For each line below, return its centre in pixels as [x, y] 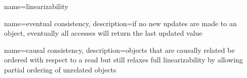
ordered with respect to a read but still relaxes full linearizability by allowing [124, 60]
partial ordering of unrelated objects [60, 69]
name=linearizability [36, 6]
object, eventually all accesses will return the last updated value [103, 33]
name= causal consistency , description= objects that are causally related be [119, 50]
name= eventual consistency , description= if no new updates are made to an [120, 23]
